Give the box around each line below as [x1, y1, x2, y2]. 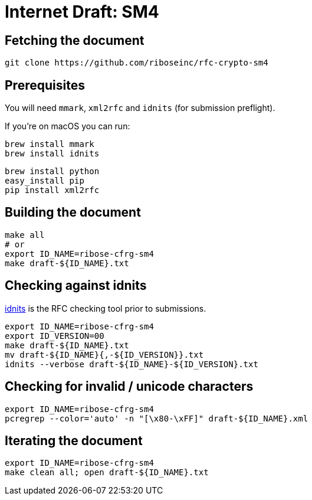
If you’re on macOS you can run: [5, 121, 130, 132]
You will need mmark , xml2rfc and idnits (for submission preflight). [5, 103, 275, 113]
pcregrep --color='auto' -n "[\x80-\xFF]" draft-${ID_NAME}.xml [5, 413, 308, 423]
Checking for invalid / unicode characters [5, 379, 254, 394]
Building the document [5, 205, 141, 220]
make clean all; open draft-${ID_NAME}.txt [5, 468, 209, 478]
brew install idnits [5, 149, 100, 159]
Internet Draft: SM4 [5, 2, 159, 22]
